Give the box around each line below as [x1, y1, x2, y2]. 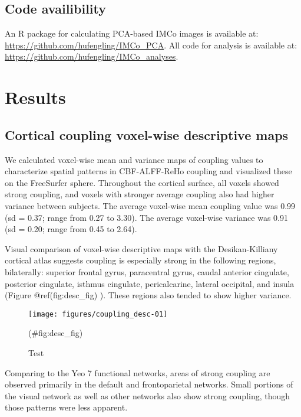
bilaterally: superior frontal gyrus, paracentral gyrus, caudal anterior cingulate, [5, 265, 289, 278]
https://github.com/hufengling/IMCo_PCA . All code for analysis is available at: [5, 38, 297, 51]
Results [5, 85, 66, 109]
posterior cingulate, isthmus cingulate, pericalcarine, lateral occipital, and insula [5, 277, 295, 289]
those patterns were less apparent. [5, 401, 128, 413]
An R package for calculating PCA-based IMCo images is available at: [5, 27, 259, 40]
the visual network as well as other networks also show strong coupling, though [5, 389, 290, 402]
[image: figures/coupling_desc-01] [28, 310, 168, 318]
